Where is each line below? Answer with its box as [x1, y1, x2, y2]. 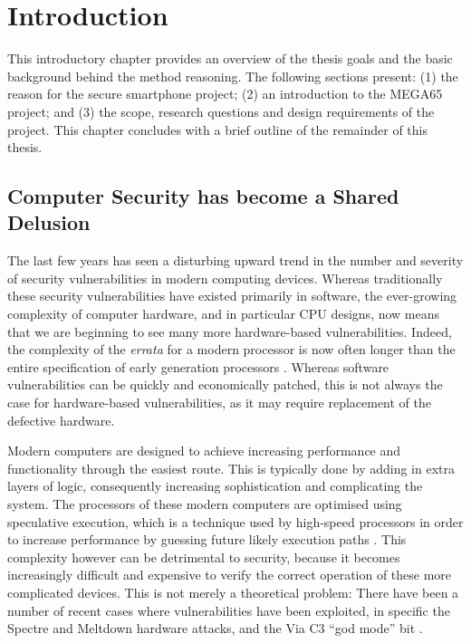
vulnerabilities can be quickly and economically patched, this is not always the [7, 375, 443, 394]
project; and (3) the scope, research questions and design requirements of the [7, 101, 435, 120]
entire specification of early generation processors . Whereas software [7, 357, 389, 376]
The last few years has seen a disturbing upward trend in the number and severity [7, 251, 464, 270]
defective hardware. [7, 410, 115, 429]
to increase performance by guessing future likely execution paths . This [7, 530, 407, 549]
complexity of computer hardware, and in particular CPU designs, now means [7, 304, 440, 323]
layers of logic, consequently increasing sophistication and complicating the [7, 476, 423, 495]
